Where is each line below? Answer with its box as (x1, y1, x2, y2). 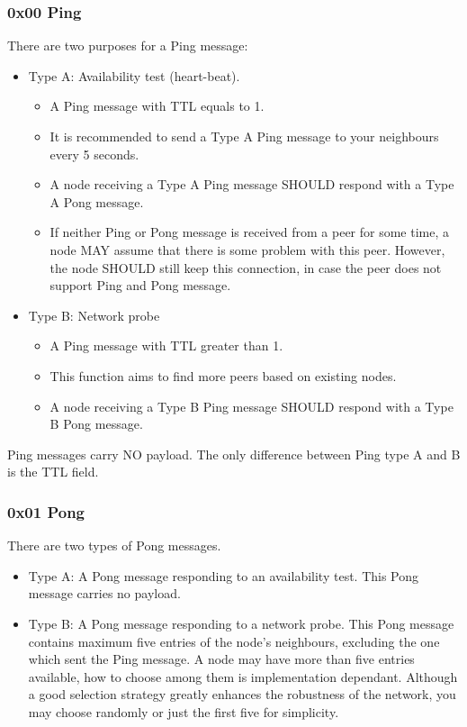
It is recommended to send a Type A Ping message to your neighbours (49, 127, 439, 145)
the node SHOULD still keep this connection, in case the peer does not (49, 258, 442, 277)
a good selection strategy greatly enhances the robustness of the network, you (28, 685, 456, 704)
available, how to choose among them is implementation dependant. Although (28, 667, 458, 686)
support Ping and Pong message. (49, 276, 231, 295)
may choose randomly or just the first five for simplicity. (28, 702, 339, 721)
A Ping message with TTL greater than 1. (49, 336, 283, 355)
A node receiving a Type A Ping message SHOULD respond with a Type (49, 175, 454, 194)
